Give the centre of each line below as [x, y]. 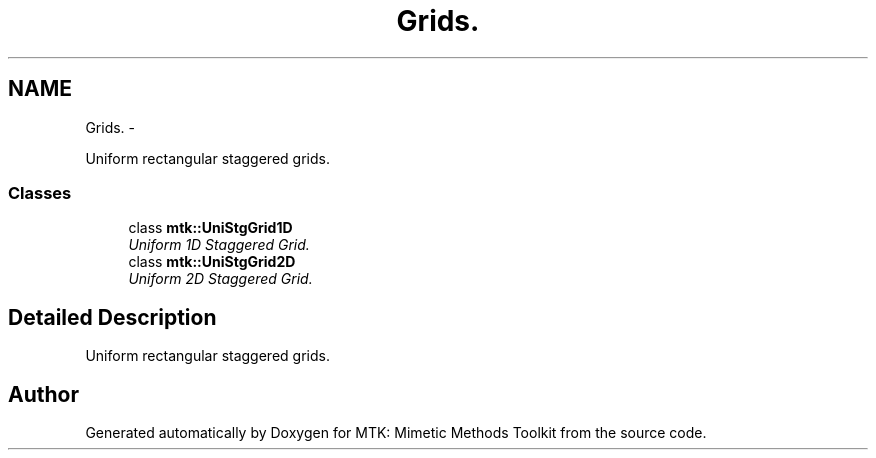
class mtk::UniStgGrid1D [210, 228]
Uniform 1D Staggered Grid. [219, 245]
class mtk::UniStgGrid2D [212, 262]
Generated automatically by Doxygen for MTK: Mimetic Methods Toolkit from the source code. [396, 433]
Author [43, 394]
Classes [40, 192]
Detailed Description [112, 317]
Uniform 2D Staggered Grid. [220, 279]
